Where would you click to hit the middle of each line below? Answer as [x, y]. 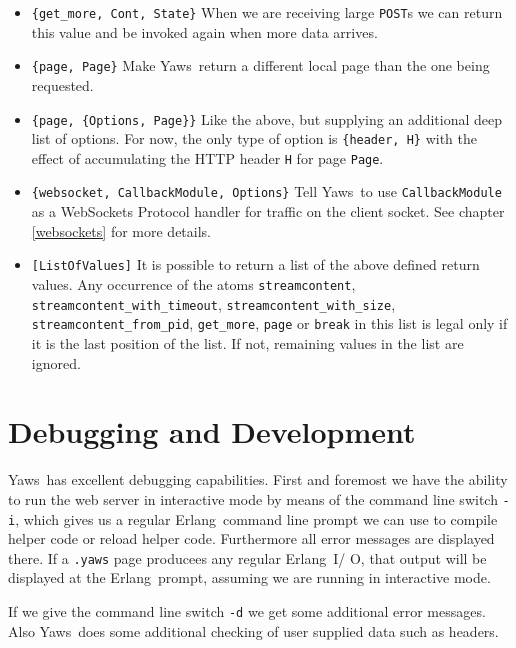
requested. [62, 84]
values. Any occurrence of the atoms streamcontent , [193, 283]
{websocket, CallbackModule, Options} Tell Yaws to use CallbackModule [266, 191]
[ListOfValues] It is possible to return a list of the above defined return [255, 264]
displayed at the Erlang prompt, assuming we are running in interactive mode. [249, 577]
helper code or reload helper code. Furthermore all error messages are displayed [251, 538]
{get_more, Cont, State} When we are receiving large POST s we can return [267, 12]
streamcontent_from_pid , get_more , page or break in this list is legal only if [269, 323]
